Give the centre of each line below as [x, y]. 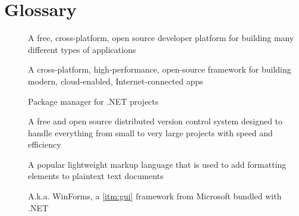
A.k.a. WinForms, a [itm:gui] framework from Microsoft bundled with [155, 196]
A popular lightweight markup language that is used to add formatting [157, 164]
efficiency [45, 144]
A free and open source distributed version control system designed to [155, 121]
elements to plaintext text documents [96, 176]
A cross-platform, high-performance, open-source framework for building [160, 69]
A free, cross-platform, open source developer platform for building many [161, 38]
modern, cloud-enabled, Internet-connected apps [116, 81]
